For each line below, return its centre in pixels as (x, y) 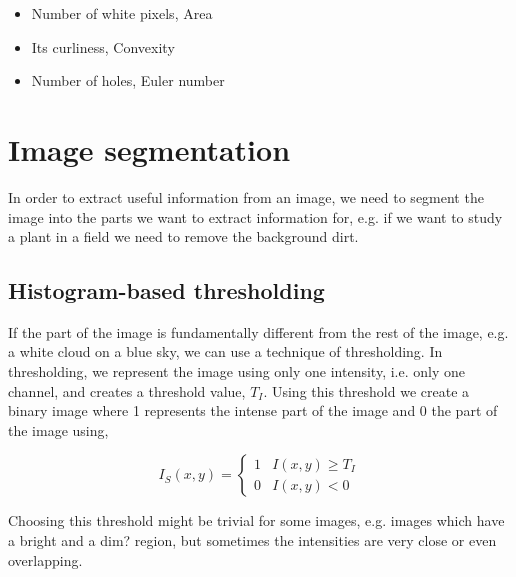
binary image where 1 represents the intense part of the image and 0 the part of (253, 410)
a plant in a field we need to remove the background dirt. (183, 236)
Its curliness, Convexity (103, 46)
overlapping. (45, 559)
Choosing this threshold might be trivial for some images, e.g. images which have (256, 520)
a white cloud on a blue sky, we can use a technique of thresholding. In (225, 351)
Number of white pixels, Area (122, 13)
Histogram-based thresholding (166, 290)
